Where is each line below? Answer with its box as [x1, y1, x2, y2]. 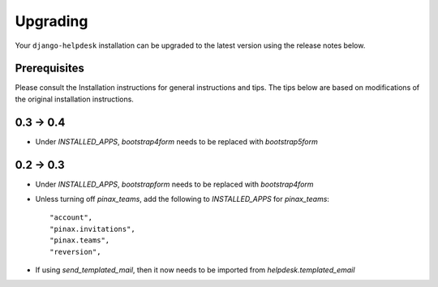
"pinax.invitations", [49, 224, 135, 233]
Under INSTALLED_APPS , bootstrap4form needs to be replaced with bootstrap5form [35, 136, 318, 146]
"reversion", [49, 247, 101, 256]
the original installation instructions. [15, 94, 134, 104]
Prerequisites [15, 62, 84, 75]
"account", [49, 213, 93, 222]
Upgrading [15, 12, 88, 30]
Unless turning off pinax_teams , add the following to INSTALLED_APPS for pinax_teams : [35, 195, 330, 204]
